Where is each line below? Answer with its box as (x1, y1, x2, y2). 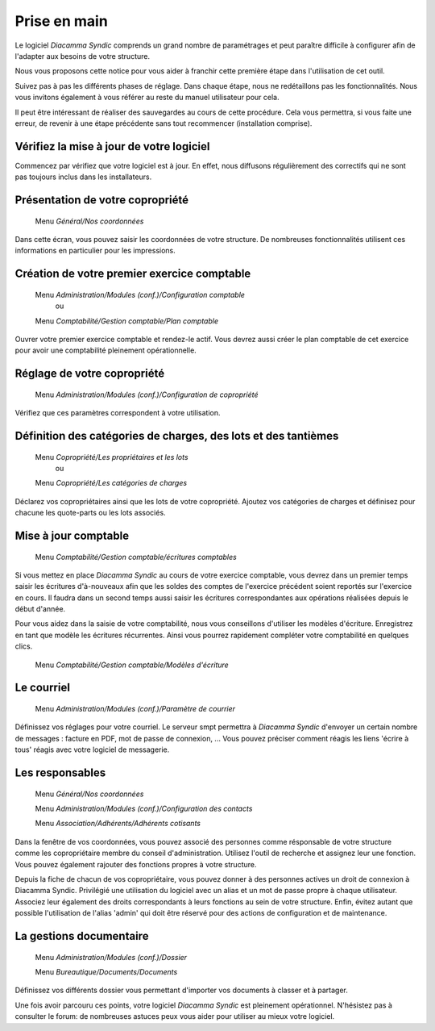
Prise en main (14, 12, 108, 30)
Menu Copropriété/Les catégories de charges (35, 478, 188, 488)
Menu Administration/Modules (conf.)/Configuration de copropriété (35, 390, 259, 399)
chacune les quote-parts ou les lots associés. (14, 508, 166, 518)
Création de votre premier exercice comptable (14, 267, 251, 281)
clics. (14, 641, 33, 651)
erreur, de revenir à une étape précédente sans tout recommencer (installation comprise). (14, 118, 313, 128)
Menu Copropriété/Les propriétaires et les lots (35, 452, 188, 461)
